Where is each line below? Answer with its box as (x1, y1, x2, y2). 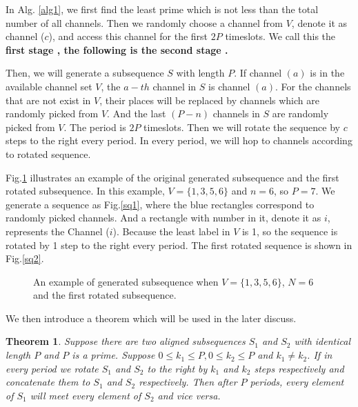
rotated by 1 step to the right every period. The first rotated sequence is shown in (6, 237, 352, 252)
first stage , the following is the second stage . (6, 42, 228, 57)
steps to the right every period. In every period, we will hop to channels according (6, 133, 352, 148)
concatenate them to (6, 375, 90, 389)
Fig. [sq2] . (6, 251, 44, 266)
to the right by (147, 361, 208, 375)
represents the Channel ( (6, 224, 110, 238)
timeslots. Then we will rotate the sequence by (143, 119, 340, 134)
